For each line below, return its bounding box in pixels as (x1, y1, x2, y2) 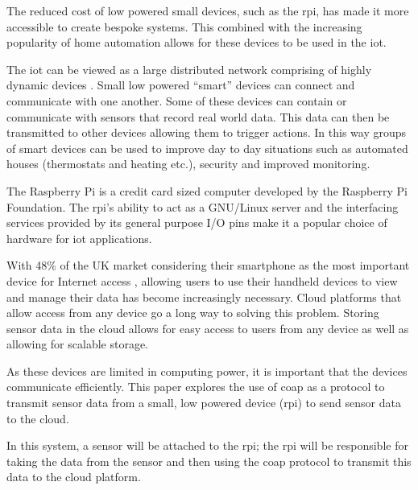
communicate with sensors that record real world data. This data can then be (6, 108, 390, 125)
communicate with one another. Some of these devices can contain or (6, 92, 347, 109)
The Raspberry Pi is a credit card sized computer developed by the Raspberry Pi (6, 182, 408, 199)
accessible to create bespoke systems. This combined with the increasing (6, 18, 362, 35)
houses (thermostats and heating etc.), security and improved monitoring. (6, 155, 370, 172)
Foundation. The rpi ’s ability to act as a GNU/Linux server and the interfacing (6, 198, 399, 215)
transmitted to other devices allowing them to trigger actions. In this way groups (6, 124, 407, 141)
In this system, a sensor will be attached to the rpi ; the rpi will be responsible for (6, 437, 408, 454)
